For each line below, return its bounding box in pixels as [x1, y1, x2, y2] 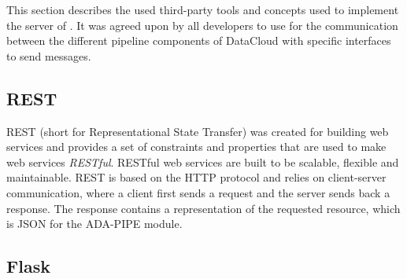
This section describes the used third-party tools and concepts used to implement [6, 2, 399, 17]
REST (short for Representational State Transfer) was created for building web [6, 123, 389, 139]
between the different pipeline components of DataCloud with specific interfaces [6, 32, 391, 49]
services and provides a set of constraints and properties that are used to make [6, 138, 387, 155]
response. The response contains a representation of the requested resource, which [6, 200, 401, 216]
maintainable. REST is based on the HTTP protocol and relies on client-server [6, 169, 387, 185]
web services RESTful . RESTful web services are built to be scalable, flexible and [6, 153, 399, 170]
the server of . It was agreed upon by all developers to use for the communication [6, 17, 398, 33]
